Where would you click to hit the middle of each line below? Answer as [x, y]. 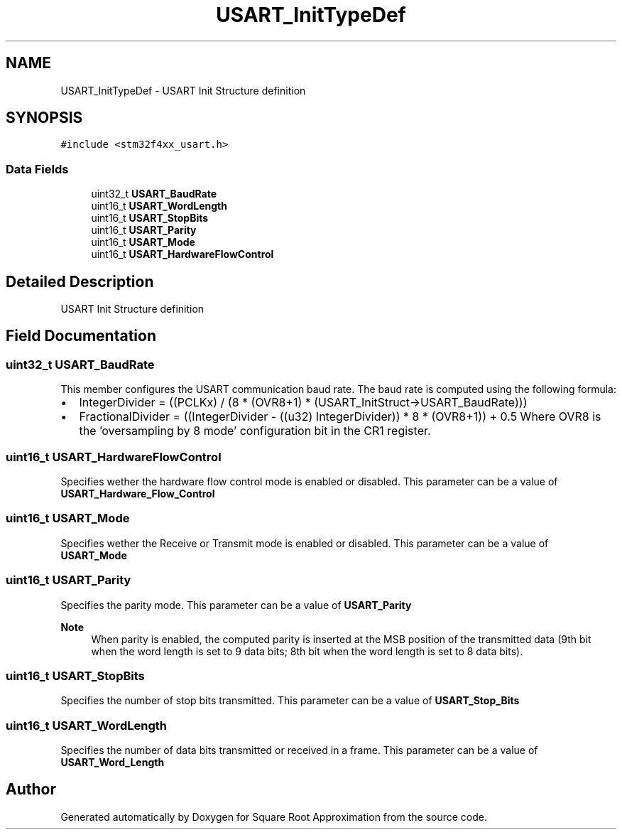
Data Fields [37, 169]
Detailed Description [80, 281]
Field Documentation [81, 336]
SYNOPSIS [44, 118]
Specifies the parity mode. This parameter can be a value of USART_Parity [236, 605]
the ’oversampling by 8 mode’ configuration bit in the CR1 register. [255, 431]
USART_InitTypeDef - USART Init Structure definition [183, 90]
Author [31, 790]
